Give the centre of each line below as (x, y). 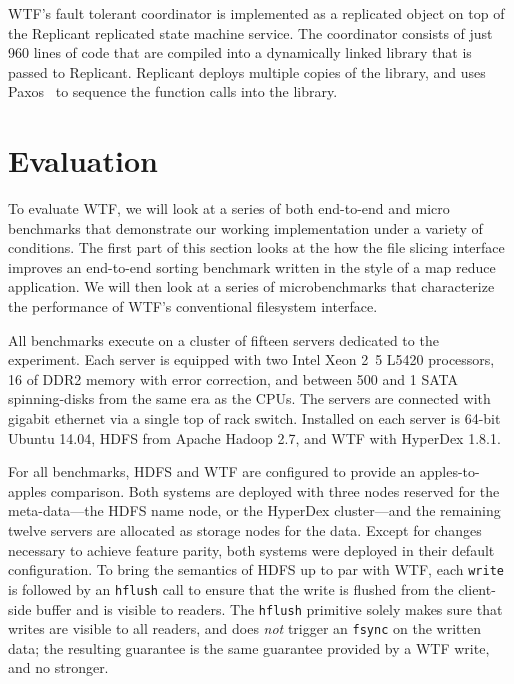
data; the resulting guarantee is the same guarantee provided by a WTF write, (249, 647)
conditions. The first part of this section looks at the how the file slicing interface (256, 247)
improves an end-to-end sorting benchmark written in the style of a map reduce (252, 266)
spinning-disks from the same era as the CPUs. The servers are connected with (249, 398)
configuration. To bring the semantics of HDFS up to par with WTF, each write (256, 569)
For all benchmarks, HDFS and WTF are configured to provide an (212, 471)
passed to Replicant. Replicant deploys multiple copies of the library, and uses (247, 71)
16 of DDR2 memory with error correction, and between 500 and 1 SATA (233, 378)
